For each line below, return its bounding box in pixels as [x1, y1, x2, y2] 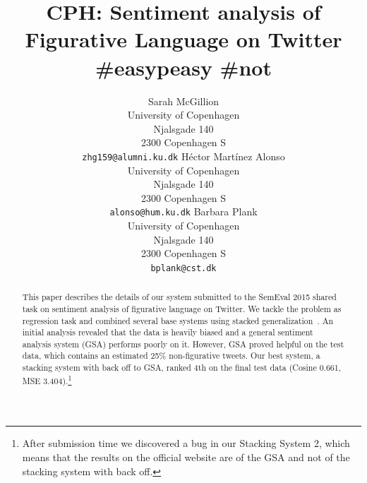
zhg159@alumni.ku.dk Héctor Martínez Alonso [82, 148, 285, 163]
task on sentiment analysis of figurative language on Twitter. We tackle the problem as [22, 302, 342, 314]
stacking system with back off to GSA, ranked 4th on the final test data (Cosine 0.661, [22, 362, 342, 374]
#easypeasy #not [95, 52, 272, 81]
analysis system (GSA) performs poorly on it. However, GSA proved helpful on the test [22, 338, 344, 350]
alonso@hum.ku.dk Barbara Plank [109, 204, 258, 219]
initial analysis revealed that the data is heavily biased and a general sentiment [22, 326, 313, 338]
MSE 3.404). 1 [22, 372, 72, 386]
